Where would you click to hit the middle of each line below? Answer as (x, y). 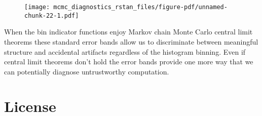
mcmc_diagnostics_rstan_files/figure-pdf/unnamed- (140, 7)
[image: (37, 7)
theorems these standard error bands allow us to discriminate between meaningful (131, 41)
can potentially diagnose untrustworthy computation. (87, 71)
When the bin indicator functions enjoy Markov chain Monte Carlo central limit (128, 32)
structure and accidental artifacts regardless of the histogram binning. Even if (125, 51)
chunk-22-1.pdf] (52, 15)
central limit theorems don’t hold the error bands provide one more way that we (129, 62)
